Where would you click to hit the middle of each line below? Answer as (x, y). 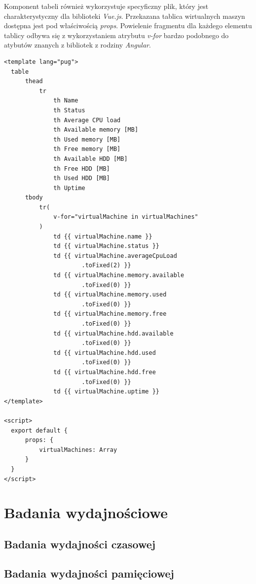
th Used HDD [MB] (82, 178)
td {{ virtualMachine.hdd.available (113, 333)
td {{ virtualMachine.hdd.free (105, 372)
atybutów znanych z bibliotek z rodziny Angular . (77, 45)
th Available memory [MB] (96, 130)
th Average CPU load (87, 120)
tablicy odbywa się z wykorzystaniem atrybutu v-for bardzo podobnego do (116, 35)
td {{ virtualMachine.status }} (106, 246)
